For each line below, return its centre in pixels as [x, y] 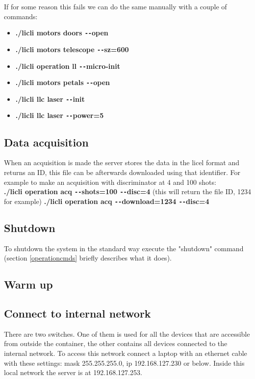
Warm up [28, 284]
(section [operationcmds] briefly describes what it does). [88, 258]
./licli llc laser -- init [50, 99]
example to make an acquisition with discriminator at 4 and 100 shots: [110, 182]
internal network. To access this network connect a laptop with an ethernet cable [126, 353]
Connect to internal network [77, 313]
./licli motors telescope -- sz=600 [72, 49]
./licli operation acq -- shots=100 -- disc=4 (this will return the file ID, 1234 [127, 191]
